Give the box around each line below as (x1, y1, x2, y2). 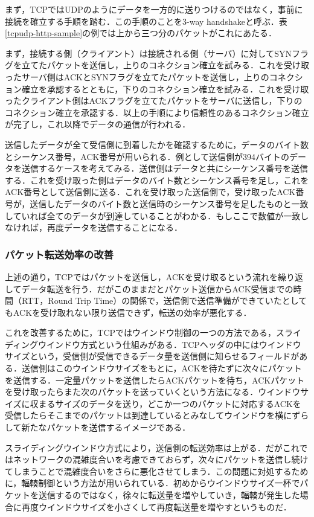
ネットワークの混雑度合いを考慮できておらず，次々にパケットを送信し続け (13, 453, 309, 466)
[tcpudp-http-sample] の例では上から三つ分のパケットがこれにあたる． (5, 27, 277, 39)
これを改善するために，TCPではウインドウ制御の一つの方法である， (5, 326, 276, 339)
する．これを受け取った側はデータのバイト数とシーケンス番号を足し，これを (5, 173, 309, 186)
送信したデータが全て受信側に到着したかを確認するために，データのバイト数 (5, 138, 309, 150)
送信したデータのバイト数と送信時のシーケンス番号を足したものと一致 (30, 197, 309, 210)
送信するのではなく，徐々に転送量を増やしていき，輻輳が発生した (38, 489, 300, 501)
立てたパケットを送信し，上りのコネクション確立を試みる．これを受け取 (21, 59, 309, 71)
